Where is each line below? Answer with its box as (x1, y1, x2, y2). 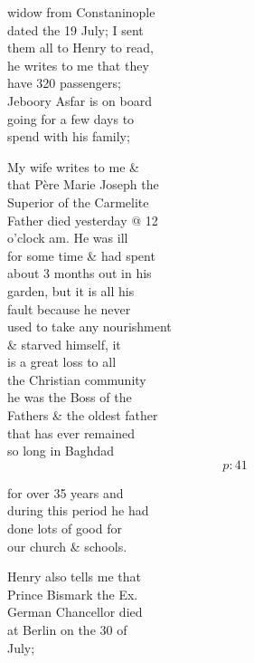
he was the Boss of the (7, 388, 132, 407)
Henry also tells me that (7, 567, 141, 586)
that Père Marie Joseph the (7, 175, 159, 194)
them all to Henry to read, (7, 38, 154, 57)
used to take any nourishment (7, 317, 172, 336)
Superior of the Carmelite (7, 192, 149, 211)
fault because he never (7, 299, 131, 318)
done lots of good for (7, 519, 122, 538)
